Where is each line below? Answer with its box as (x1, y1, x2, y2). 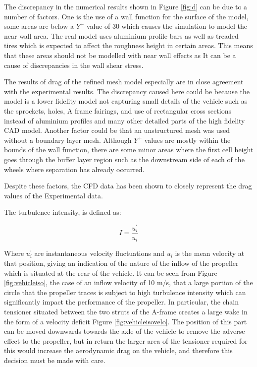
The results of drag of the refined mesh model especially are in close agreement (4, 76, 244, 87)
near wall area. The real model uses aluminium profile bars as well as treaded (4, 30, 239, 41)
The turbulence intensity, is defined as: (4, 207, 121, 217)
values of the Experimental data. (4, 190, 103, 200)
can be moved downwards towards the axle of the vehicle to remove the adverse (4, 326, 245, 336)
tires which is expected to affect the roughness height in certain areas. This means (4, 40, 253, 51)
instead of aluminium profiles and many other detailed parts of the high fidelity (4, 115, 245, 125)
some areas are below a (4, 21, 74, 31)
